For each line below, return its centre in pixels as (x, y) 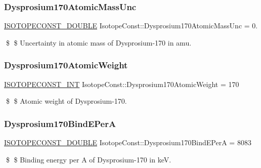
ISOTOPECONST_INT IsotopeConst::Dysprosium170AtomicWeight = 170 (122, 84)
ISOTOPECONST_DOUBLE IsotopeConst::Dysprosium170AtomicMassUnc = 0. (131, 26)
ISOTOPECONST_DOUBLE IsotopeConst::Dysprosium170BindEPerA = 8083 (128, 142)
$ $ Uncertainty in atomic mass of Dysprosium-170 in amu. (99, 42)
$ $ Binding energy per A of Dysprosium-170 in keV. (89, 159)
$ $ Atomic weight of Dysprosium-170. (66, 101)
